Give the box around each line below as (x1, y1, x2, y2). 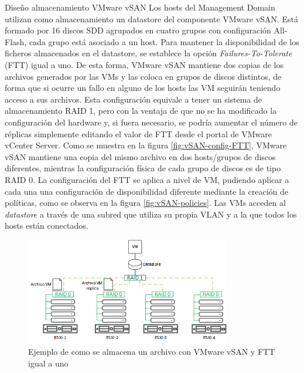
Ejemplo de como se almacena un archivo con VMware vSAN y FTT (28, 345, 275, 357)
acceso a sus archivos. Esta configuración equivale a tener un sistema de (5, 93, 262, 105)
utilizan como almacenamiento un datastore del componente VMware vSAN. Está (5, 12, 298, 25)
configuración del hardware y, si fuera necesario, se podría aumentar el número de (5, 116, 298, 128)
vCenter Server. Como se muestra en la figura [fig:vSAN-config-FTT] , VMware (5, 139, 287, 151)
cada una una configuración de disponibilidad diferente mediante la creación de (5, 185, 289, 197)
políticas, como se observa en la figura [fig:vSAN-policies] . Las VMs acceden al (5, 196, 286, 209)
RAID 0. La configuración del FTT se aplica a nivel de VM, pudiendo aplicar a (5, 173, 289, 185)
